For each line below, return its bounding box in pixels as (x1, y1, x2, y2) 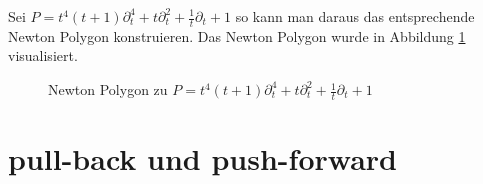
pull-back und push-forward (8, 138, 397, 179)
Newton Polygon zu (48, 79, 168, 100)
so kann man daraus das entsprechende (235, 6, 475, 26)
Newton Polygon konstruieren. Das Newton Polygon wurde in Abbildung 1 (8, 25, 466, 46)
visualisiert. (8, 45, 78, 66)
